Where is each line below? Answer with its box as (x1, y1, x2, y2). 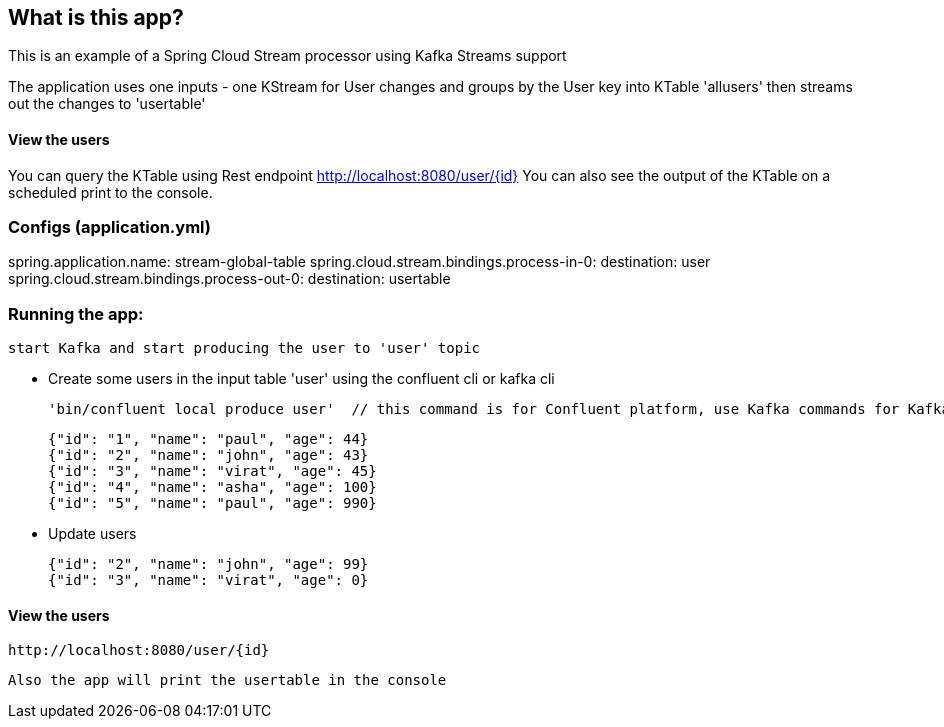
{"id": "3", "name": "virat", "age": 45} (48, 463, 377, 480)
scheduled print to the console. (8, 183, 213, 201)
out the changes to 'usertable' (8, 95, 206, 113)
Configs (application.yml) (8, 217, 211, 238)
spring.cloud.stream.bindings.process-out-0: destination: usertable (8, 270, 451, 288)
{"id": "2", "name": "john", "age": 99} (48, 556, 369, 573)
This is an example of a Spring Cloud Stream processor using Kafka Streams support (8, 47, 567, 65)
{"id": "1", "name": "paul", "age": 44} (48, 431, 369, 448)
